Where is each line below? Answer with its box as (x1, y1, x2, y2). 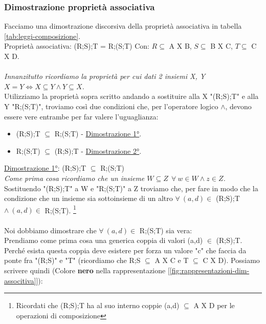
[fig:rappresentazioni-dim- (169, 265, 250, 275)
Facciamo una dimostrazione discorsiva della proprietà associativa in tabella (4, 21, 242, 31)
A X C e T (154, 255, 189, 266)
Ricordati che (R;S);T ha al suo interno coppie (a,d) (16, 300, 180, 311)
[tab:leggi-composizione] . (4, 30, 81, 41)
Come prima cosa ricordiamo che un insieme (4, 172, 145, 183)
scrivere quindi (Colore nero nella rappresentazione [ (4, 265, 170, 275)
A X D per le (193, 300, 235, 311)
